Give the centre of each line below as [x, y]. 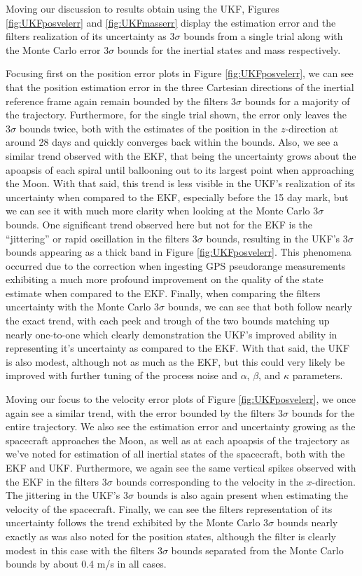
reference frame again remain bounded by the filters [117, 101]
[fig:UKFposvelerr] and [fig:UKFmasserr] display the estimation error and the [171, 22]
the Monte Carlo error [53, 49]
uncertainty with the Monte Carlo [78, 307]
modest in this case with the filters [80, 550]
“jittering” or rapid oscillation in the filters [98, 238]
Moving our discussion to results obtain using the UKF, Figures [142, 8]
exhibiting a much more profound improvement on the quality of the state [165, 279]
